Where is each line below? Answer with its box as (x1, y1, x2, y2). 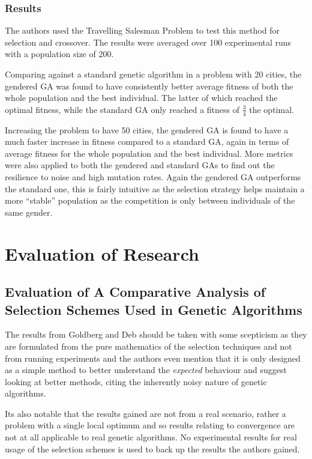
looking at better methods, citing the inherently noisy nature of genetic (5, 375, 267, 388)
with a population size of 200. (5, 47, 114, 60)
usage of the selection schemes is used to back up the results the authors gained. (5, 442, 300, 455)
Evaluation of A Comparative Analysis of (5, 282, 266, 301)
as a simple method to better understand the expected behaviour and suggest (5, 363, 287, 376)
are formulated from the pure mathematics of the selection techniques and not (5, 339, 292, 352)
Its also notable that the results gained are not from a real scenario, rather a (5, 407, 286, 419)
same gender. (5, 205, 53, 218)
